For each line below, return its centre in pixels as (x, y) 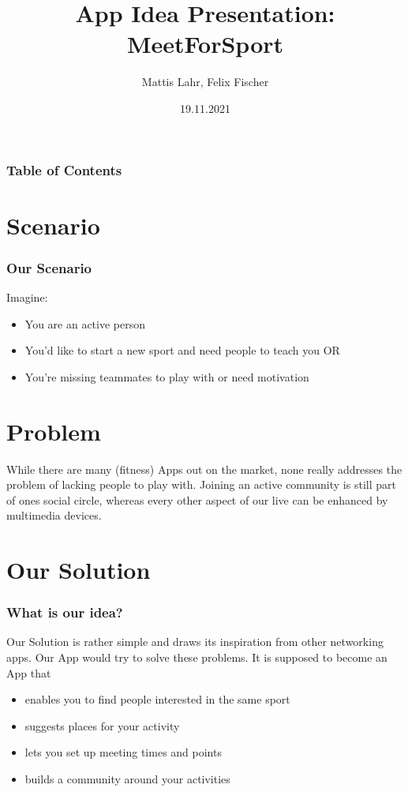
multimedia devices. (54, 515)
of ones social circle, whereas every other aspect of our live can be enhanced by (197, 499)
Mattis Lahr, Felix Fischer (205, 82)
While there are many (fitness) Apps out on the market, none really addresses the (204, 469)
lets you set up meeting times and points (123, 752)
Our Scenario (49, 267)
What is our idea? (65, 612)
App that (29, 672)
